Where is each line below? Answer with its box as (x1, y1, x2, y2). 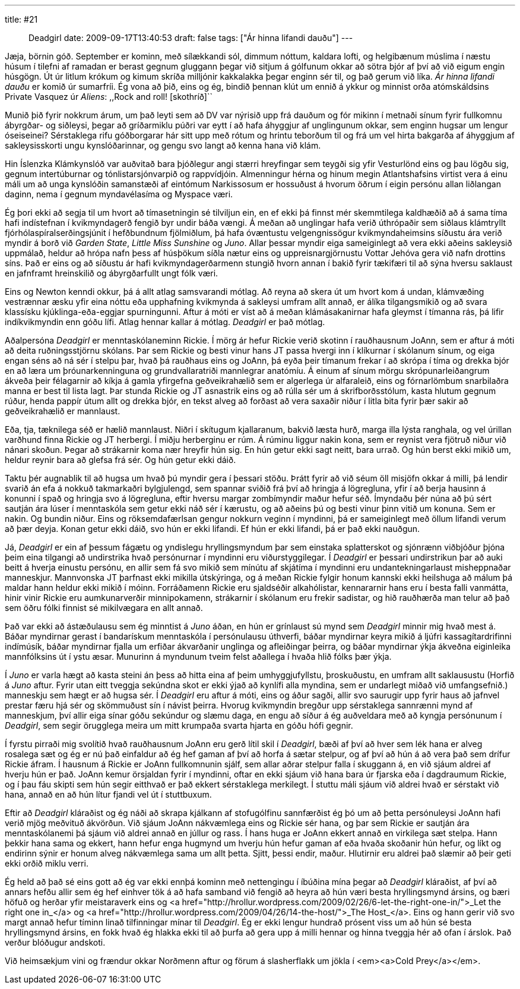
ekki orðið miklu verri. (5, 858, 88, 868)
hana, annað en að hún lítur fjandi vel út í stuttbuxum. (5, 789, 212, 799)
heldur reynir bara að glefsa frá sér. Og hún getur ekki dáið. (5, 455, 236, 465)
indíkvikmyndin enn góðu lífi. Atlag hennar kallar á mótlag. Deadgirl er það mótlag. (5, 317, 325, 327)
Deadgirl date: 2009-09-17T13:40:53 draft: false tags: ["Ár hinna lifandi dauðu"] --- (28, 33, 353, 43)
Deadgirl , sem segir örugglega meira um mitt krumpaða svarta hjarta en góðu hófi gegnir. (5, 720, 353, 730)
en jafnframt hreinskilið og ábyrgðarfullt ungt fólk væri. (5, 268, 218, 278)
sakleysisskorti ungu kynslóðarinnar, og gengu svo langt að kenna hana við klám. (5, 140, 321, 150)
